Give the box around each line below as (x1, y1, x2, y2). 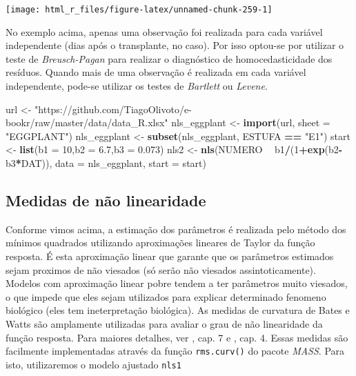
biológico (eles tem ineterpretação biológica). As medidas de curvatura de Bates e (6, 303, 350, 317)
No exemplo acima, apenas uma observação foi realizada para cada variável (6, 24, 323, 39)
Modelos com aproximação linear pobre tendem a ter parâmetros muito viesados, (6, 276, 348, 290)
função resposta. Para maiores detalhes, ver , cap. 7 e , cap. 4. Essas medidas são (6, 330, 348, 344)
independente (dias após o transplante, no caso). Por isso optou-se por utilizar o (6, 38, 344, 52)
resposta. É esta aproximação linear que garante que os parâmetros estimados (6, 248, 334, 263)
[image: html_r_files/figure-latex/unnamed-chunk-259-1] (6, 5, 273, 14)
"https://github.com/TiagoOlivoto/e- (34, 101, 192, 116)
